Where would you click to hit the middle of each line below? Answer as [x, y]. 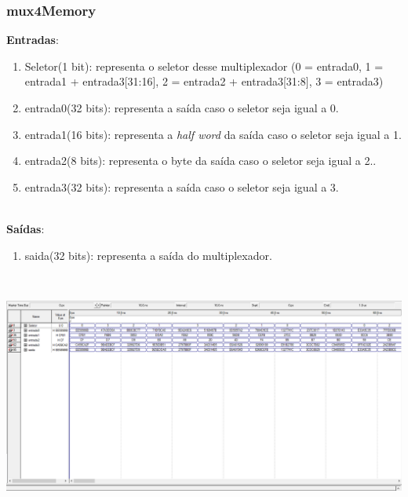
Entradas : [33, 40]
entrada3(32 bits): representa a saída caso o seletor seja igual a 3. [182, 186]
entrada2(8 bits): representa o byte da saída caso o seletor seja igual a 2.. [200, 161]
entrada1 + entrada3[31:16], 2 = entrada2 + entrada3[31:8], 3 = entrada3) [204, 81]
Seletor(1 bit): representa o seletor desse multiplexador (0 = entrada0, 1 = [204, 66]
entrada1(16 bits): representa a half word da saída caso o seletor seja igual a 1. [213, 134]
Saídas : [25, 228]
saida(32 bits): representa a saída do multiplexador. [148, 255]
